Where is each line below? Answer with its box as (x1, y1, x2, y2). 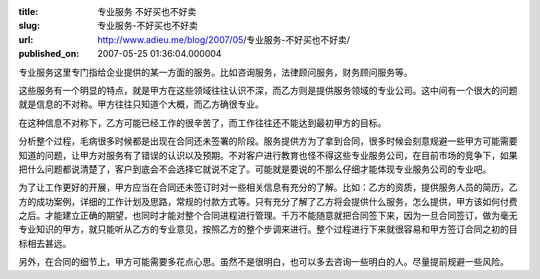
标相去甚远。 (18, 237, 72, 249)
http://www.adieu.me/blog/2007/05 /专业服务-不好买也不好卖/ (97, 33, 350, 45)
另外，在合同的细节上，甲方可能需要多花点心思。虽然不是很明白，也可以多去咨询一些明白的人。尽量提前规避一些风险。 (18, 256, 509, 268)
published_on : (18, 48, 80, 60)
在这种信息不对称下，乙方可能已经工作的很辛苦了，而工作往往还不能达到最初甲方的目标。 (18, 116, 387, 129)
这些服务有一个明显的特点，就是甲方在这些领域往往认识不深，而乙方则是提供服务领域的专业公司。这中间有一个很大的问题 (18, 84, 518, 96)
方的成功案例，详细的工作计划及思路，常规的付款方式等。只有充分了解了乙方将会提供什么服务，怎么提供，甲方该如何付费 (18, 195, 518, 207)
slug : (18, 20, 40, 32)
